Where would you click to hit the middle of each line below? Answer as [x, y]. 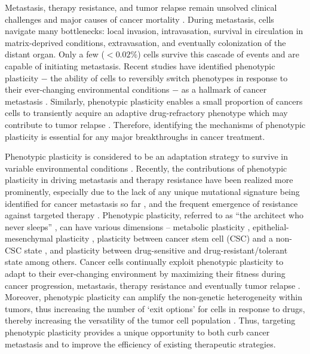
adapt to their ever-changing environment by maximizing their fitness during [145, 274]
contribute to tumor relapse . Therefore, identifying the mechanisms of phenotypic [155, 124]
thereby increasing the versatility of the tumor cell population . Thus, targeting [150, 320]
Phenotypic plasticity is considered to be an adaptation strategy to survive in [146, 156]
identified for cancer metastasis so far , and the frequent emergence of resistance [151, 203]
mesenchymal [29, 238]
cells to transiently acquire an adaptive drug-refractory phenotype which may [146, 113]
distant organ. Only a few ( [55, 54]
